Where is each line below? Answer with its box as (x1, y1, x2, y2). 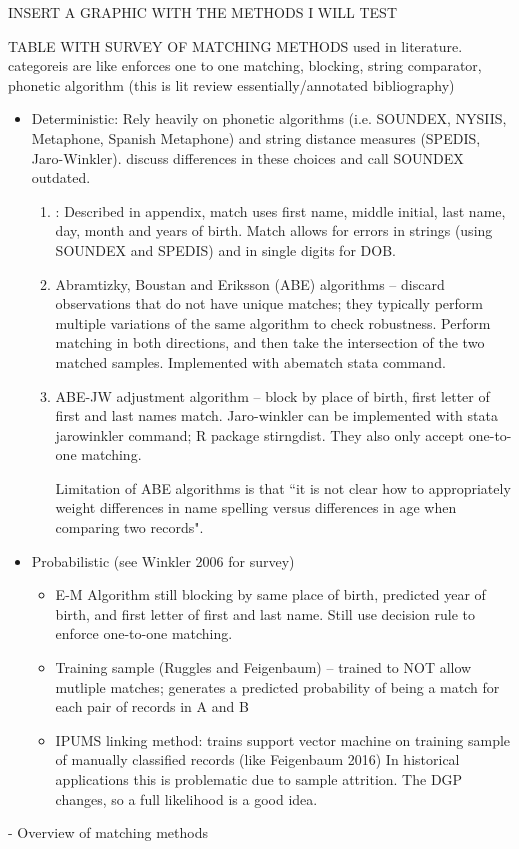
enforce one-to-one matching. (55, 623, 233, 644)
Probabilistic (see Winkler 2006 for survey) (31, 550, 295, 571)
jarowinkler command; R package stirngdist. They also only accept (55, 424, 465, 445)
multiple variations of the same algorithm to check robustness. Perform (55, 312, 491, 333)
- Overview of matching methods (8, 822, 208, 843)
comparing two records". (55, 517, 204, 538)
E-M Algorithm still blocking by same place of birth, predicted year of (55, 584, 486, 605)
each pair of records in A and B (55, 696, 249, 717)
